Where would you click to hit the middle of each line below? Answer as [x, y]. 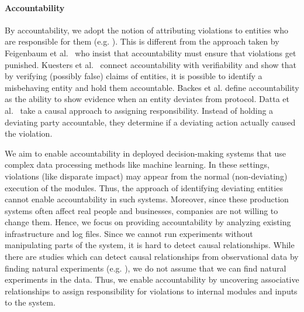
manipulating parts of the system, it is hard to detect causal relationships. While [150, 245]
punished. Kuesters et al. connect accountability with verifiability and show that [151, 64]
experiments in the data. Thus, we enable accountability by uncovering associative [152, 279]
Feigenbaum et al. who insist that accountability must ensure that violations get [151, 52]
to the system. [30, 302]
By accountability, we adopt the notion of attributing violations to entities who [146, 30]
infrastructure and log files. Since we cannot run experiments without [129, 233]
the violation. [29, 133]
